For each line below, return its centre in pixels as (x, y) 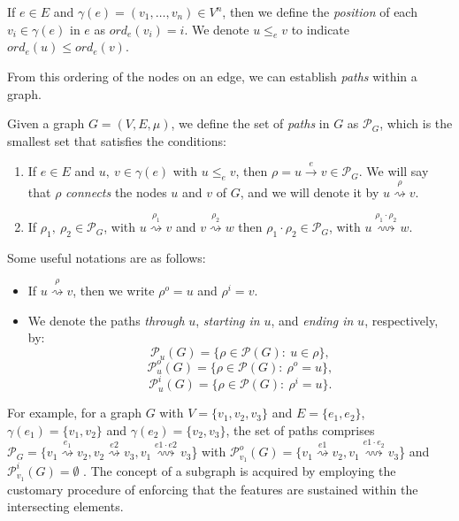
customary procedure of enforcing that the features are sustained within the (213, 489)
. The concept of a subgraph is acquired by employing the (240, 470)
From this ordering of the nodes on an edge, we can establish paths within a (212, 76)
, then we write (114, 291)
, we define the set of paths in (250, 123)
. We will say (394, 171)
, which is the (416, 123)
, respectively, (402, 320)
